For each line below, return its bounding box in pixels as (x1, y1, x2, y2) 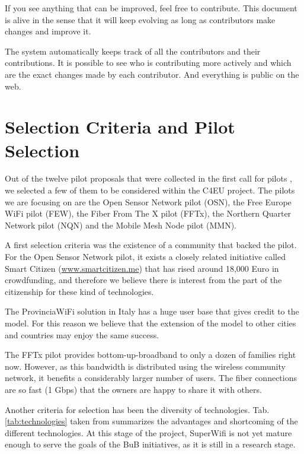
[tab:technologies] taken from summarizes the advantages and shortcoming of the (5, 415, 298, 427)
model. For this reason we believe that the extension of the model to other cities (5, 317, 296, 329)
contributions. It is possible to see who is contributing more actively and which (5, 56, 292, 69)
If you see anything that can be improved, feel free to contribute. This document (5, 2, 297, 14)
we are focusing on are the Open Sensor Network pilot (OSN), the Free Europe (5, 195, 292, 208)
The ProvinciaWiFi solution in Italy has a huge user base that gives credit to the (5, 305, 299, 318)
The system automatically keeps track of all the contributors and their (5, 45, 261, 57)
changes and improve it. (5, 25, 91, 37)
